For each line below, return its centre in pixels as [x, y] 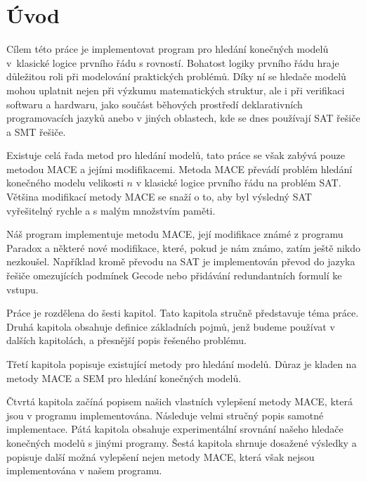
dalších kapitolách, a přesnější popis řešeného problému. [126, 340]
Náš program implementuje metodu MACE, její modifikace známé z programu [175, 234]
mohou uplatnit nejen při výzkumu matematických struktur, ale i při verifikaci [176, 90]
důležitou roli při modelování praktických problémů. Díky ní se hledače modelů [176, 76]
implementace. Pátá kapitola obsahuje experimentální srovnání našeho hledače [175, 429]
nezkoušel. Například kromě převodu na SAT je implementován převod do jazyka [181, 261]
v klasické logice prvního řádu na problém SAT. [238, 183]
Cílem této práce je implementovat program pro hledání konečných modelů [168, 49]
